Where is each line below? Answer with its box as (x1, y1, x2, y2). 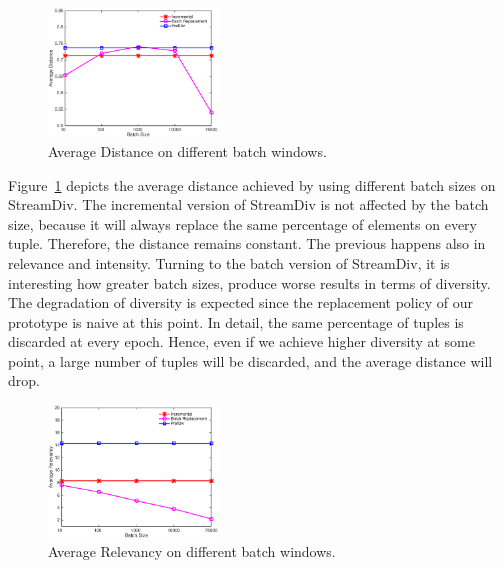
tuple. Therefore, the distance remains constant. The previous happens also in (8, 233, 486, 254)
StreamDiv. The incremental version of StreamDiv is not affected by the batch (8, 194, 489, 215)
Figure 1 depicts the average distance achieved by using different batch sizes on (8, 174, 496, 195)
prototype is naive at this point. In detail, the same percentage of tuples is (8, 311, 464, 332)
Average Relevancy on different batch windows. (48, 541, 336, 562)
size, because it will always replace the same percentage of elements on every (8, 213, 477, 234)
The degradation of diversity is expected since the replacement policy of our (8, 292, 474, 313)
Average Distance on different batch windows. (48, 140, 327, 161)
